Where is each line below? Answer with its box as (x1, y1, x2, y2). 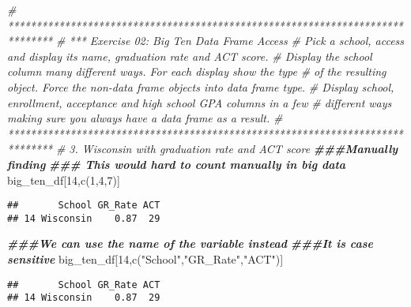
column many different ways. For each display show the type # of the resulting (7, 63, 386, 80)
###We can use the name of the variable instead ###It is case (7, 235, 373, 252)
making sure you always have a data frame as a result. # (7, 110, 283, 126)
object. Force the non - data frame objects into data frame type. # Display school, (7, 78, 394, 95)
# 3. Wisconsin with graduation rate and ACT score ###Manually (55, 140, 398, 157)
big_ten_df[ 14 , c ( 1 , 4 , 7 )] (7, 171, 120, 188)
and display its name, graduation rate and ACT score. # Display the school (7, 47, 372, 64)
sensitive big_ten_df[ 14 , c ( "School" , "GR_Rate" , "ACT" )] (7, 251, 284, 268)
